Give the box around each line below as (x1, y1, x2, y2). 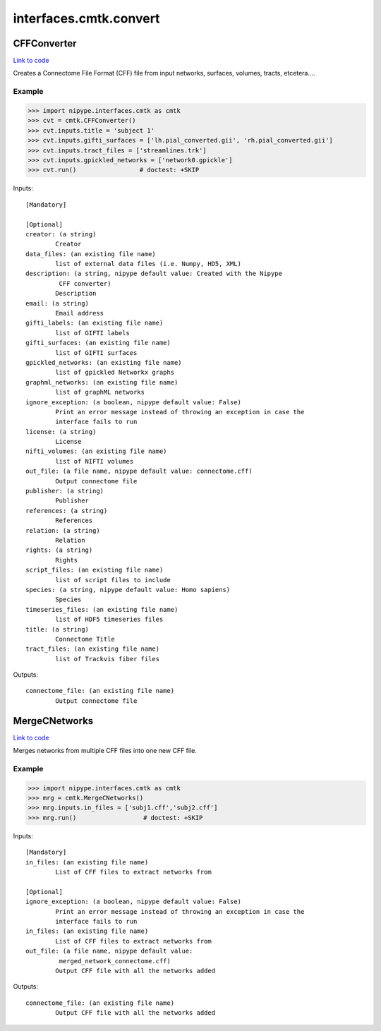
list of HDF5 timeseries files (55, 615, 164, 624)
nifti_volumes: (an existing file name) (25, 447, 167, 455)
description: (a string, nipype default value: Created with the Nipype (25, 270, 282, 278)
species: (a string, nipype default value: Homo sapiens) (25, 586, 231, 593)
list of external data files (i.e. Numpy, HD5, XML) (55, 260, 241, 268)
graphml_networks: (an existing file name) (25, 378, 179, 386)
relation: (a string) (25, 526, 100, 534)
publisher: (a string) (25, 487, 104, 495)
